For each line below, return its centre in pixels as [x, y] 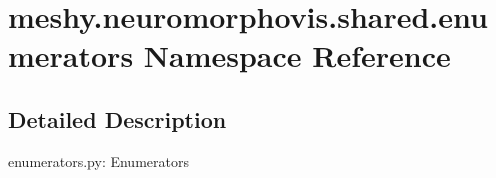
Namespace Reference [297, 55]
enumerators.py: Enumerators [98, 160]
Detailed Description [117, 118]
